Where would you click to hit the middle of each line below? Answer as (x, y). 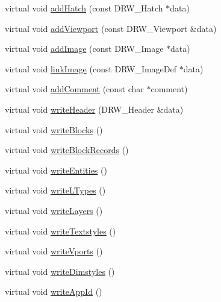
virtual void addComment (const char (74, 89)
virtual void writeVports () (54, 251)
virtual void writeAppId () (54, 291)
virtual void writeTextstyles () (61, 231)
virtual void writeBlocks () (54, 129)
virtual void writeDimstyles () (60, 271)
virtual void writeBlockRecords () (67, 150)
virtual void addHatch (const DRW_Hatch (84, 8)
